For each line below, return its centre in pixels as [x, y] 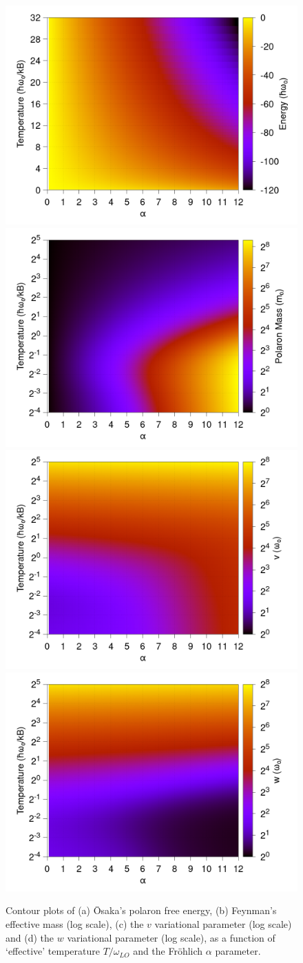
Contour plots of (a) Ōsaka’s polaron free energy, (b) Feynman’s [141, 910]
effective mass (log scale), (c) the [75, 923]
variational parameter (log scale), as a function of [171, 937]
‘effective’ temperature [53, 951]
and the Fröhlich [168, 951]
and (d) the [30, 937]
